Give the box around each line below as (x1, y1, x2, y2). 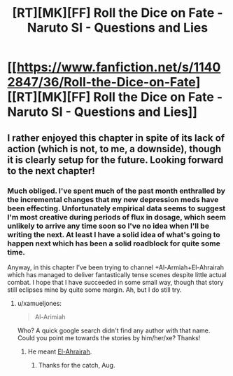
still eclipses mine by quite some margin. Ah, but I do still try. (7, 286, 182, 294)
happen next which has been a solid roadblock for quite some (7, 239, 220, 248)
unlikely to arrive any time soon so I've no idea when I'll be (7, 221, 210, 231)
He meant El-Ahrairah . (27, 347, 92, 356)
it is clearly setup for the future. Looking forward (7, 154, 224, 166)
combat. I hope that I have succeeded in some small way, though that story (7, 278, 224, 286)
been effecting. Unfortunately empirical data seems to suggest (7, 203, 226, 213)
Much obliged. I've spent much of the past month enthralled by (7, 186, 226, 196)
